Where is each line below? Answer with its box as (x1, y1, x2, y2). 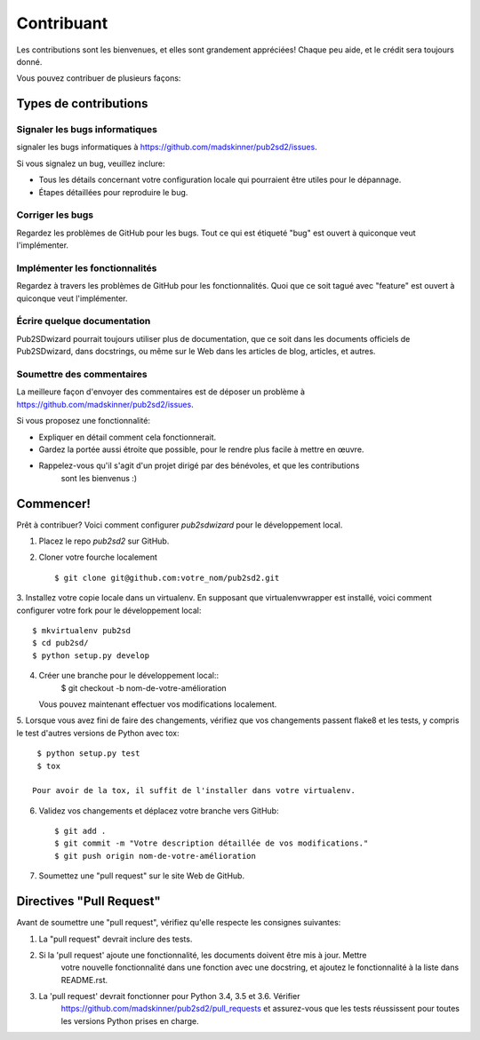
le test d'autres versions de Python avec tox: (16, 727, 180, 738)
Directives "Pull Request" (16, 893, 162, 909)
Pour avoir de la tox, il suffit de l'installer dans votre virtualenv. (32, 786, 356, 796)
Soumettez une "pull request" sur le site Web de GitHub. (38, 870, 244, 881)
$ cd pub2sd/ (32, 638, 89, 648)
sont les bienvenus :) (60, 472, 138, 483)
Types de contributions (16, 96, 148, 111)
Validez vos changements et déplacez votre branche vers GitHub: (38, 805, 279, 816)
